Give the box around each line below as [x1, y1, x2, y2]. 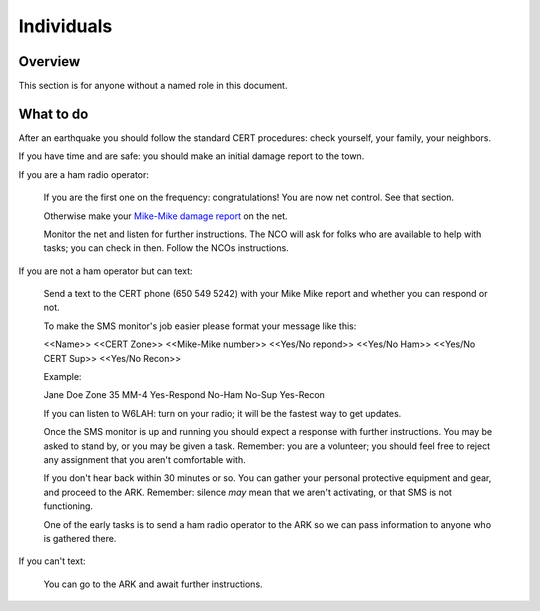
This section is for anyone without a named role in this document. [18, 80, 288, 92]
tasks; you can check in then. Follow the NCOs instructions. [43, 242, 289, 254]
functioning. [43, 500, 94, 512]
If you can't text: [18, 555, 86, 567]
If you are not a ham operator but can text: [18, 265, 194, 277]
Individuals [18, 15, 113, 37]
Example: [43, 371, 82, 383]
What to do [18, 105, 89, 122]
